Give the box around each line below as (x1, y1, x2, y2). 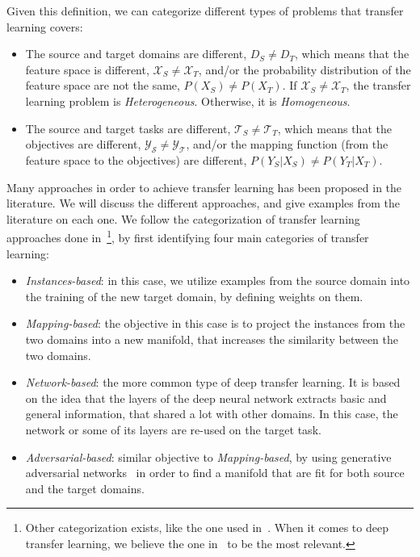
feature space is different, (25, 61, 149, 77)
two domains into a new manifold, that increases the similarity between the (25, 330, 398, 347)
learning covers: (6, 18, 83, 35)
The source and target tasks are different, (25, 119, 231, 136)
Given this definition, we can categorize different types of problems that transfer (6, 2, 404, 19)
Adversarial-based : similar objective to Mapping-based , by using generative (25, 448, 392, 465)
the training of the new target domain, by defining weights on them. (25, 287, 363, 304)
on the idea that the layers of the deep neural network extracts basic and (25, 389, 387, 406)
